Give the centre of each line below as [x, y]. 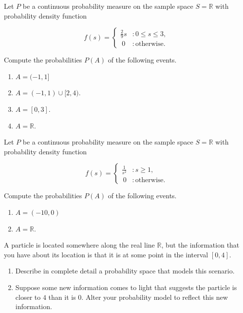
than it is [62, 297]
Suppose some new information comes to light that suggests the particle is [126, 287]
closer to [28, 297]
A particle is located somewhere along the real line [79, 245]
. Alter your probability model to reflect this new [155, 297]
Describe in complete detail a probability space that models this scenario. [125, 271]
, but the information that [200, 245]
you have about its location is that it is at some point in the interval [106, 254]
